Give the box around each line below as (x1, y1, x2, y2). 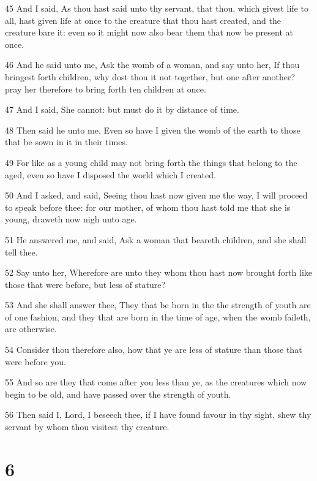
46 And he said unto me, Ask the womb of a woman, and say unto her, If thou (5, 58, 300, 71)
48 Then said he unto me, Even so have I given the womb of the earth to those (5, 123, 300, 136)
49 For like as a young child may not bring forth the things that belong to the (5, 156, 297, 169)
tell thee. (5, 245, 38, 258)
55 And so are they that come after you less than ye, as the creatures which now (5, 376, 307, 388)
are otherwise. (5, 322, 57, 335)
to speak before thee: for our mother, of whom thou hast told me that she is (5, 200, 291, 213)
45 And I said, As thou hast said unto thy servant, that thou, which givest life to (5, 2, 308, 14)
